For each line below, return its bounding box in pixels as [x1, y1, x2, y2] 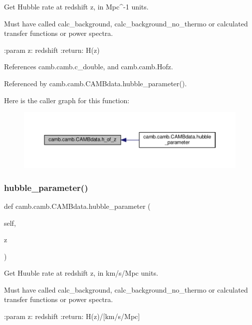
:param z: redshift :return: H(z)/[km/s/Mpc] [4, 311, 140, 322]
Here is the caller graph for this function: [4, 95, 130, 105]
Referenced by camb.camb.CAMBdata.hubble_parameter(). [4, 78, 187, 88]
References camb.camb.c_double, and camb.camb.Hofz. [4, 61, 173, 72]
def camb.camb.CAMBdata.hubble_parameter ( [4, 200, 151, 211]
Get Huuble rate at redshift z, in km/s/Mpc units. [4, 268, 158, 278]
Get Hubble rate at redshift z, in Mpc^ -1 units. [4, 1, 149, 11]
